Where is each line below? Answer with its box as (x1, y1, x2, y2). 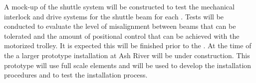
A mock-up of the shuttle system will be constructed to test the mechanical (4, 1, 235, 11)
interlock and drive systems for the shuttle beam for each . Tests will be (4, 11, 224, 21)
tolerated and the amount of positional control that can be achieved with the (4, 30, 240, 41)
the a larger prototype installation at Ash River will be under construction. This (4, 50, 250, 60)
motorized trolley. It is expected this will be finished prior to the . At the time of (4, 40, 252, 51)
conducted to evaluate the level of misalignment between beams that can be (4, 21, 236, 31)
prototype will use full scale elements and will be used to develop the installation (4, 60, 252, 70)
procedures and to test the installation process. (4, 70, 148, 80)
